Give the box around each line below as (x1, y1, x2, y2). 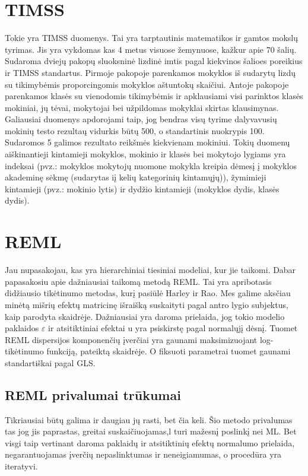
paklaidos (5, 322, 39, 334)
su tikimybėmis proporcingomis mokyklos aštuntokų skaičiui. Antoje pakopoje (5, 78, 289, 90)
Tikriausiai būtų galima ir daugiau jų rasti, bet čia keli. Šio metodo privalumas (5, 413, 293, 426)
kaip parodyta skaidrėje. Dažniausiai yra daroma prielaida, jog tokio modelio (5, 310, 285, 322)
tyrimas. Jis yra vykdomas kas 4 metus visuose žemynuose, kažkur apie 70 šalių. (5, 43, 297, 55)
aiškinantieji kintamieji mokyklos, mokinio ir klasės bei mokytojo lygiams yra (5, 148, 286, 160)
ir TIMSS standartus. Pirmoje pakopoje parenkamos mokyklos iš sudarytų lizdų (5, 66, 296, 78)
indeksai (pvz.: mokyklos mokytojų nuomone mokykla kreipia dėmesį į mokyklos (5, 159, 297, 172)
